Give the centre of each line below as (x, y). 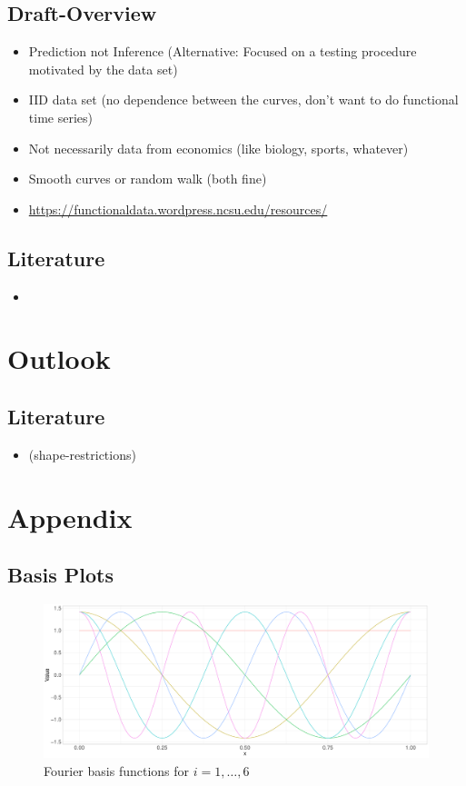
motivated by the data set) (103, 69)
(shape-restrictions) (82, 454)
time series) (60, 117)
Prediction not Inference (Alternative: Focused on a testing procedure (223, 51)
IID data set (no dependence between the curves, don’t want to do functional (243, 99)
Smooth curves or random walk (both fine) (148, 179)
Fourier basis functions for (117, 770)
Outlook (59, 358)
